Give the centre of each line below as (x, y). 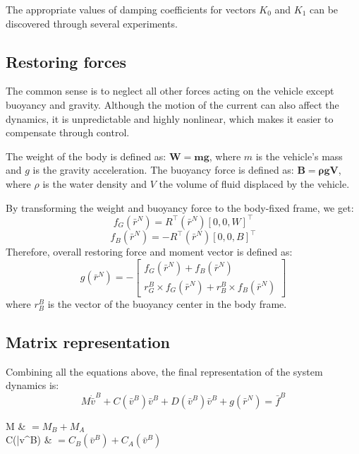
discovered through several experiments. (92, 23)
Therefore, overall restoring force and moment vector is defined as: (149, 252)
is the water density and (95, 183)
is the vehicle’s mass (299, 156)
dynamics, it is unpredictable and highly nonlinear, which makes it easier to (170, 118)
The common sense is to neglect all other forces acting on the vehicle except (170, 91)
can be (324, 9)
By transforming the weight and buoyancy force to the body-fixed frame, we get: (180, 207)
